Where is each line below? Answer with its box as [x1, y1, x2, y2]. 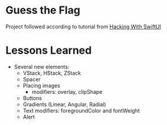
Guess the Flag [5, 4, 81, 17]
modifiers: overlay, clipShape [31, 88, 103, 95]
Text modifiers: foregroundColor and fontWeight [22, 107, 140, 114]
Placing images [22, 82, 60, 89]
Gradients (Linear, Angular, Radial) [22, 101, 107, 108]
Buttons [22, 94, 42, 101]
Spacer [22, 75, 41, 83]
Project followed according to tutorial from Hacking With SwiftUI [5, 23, 162, 30]
